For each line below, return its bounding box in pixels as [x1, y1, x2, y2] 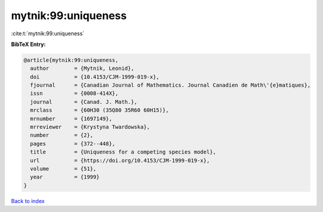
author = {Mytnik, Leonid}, [30, 65, 135, 72]
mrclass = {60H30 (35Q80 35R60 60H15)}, [30, 107, 169, 113]
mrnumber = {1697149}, [30, 115, 112, 122]
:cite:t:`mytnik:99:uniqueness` [11, 30, 85, 37]
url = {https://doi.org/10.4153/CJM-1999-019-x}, [30, 157, 210, 164]
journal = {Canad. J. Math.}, [30, 99, 138, 105]
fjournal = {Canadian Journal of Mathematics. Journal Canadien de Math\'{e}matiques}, [30, 82, 311, 89]
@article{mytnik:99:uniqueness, [23, 57, 119, 63]
